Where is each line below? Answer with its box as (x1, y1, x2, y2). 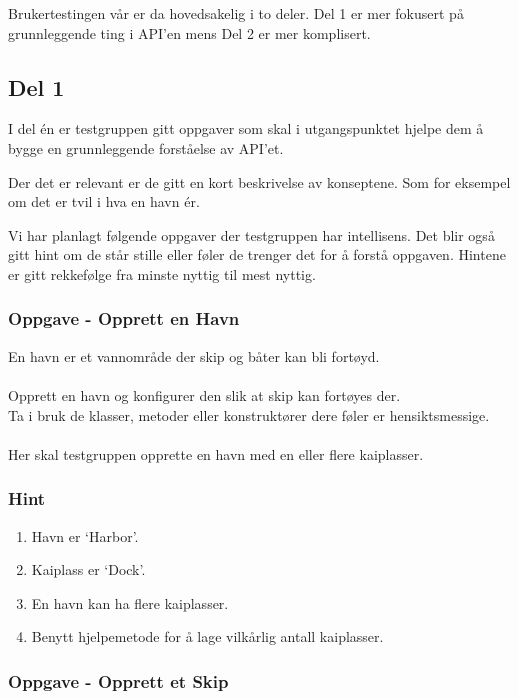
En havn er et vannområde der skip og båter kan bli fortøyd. (8, 345, 380, 366)
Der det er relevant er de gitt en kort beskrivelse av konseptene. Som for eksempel (8, 171, 511, 192)
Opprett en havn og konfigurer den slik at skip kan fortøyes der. (8, 384, 401, 405)
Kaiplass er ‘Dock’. (31, 559, 146, 580)
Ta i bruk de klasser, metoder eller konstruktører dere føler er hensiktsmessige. (8, 404, 490, 425)
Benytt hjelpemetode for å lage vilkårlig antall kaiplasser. (31, 626, 384, 647)
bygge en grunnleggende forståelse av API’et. (8, 137, 284, 158)
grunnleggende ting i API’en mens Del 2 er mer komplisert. (8, 22, 371, 43)
